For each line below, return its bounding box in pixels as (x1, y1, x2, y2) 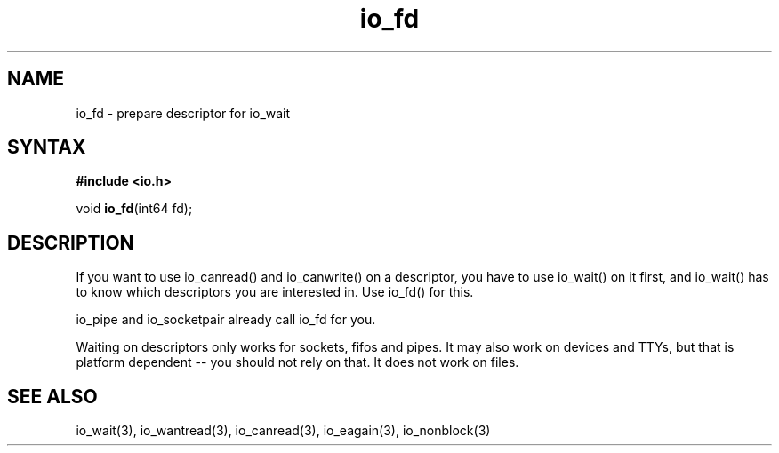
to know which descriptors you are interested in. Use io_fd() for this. (76, 284, 474, 300)
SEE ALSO (7, 385, 98, 408)
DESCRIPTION (7, 231, 134, 254)
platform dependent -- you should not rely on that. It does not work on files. (76, 354, 519, 370)
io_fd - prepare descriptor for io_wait (76, 105, 291, 121)
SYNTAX (7, 136, 86, 159)
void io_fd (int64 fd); (76, 201, 193, 217)
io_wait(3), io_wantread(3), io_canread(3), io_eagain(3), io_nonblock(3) (76, 423, 491, 439)
